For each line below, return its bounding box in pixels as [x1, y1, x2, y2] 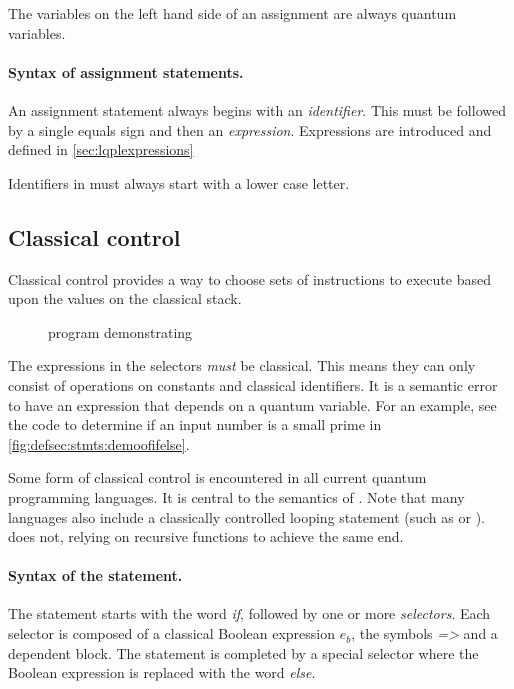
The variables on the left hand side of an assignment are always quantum [8, 3, 457, 23]
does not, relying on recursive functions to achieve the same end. [8, 526, 404, 547]
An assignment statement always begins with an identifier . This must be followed [8, 99, 506, 120]
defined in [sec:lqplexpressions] [8, 139, 194, 160]
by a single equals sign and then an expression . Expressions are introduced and [8, 119, 492, 140]
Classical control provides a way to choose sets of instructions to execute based [8, 268, 491, 289]
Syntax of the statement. [8, 565, 183, 586]
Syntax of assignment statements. [8, 61, 244, 82]
